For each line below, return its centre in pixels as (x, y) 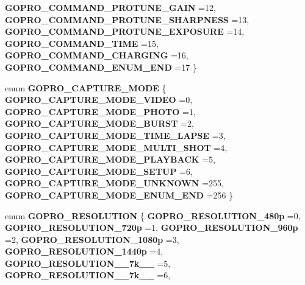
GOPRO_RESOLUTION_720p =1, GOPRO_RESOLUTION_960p (152, 227)
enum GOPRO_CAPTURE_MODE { (86, 87)
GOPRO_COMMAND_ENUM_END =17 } (101, 67)
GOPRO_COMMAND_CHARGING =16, (97, 55)
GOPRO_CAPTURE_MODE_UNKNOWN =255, (114, 183)
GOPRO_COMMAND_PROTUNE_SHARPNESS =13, (127, 19)
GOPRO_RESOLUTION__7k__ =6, (88, 275)
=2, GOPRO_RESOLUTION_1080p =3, (92, 239)
